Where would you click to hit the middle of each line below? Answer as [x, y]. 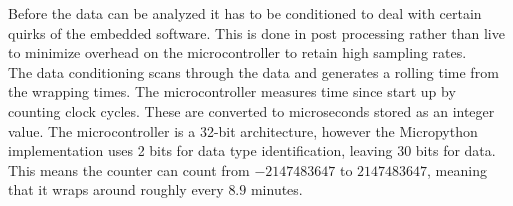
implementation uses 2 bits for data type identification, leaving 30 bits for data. [252, 150]
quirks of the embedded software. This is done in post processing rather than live [256, 32]
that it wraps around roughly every [116, 189]
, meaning [457, 169]
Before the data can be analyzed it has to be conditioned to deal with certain [245, 13]
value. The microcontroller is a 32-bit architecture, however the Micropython [243, 130]
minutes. [276, 189]
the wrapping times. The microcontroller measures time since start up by [232, 91]
